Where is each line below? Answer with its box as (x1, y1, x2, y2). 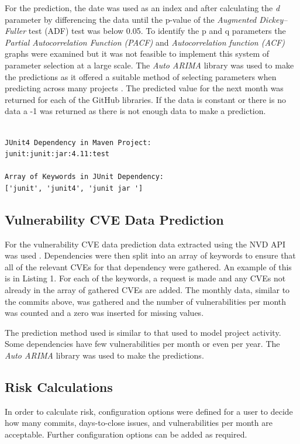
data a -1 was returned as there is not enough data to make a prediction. (5, 105, 266, 117)
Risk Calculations (5, 378, 113, 396)
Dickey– (259, 13, 288, 25)
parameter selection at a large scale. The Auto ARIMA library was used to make (5, 58, 294, 71)
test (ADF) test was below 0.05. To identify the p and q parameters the (28, 25, 286, 37)
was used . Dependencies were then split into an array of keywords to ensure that (5, 249, 296, 261)
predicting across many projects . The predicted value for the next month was (5, 82, 284, 94)
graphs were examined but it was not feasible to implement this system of (5, 47, 269, 60)
